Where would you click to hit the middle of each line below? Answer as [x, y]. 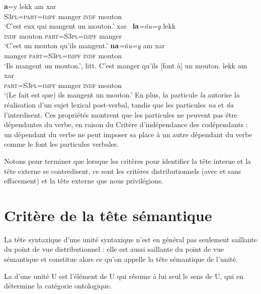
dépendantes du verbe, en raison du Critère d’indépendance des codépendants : [126, 124]
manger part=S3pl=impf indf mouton [63, 55]
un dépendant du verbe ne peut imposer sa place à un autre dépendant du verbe [128, 134]
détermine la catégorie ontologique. [58, 286]
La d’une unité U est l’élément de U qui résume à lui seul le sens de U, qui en [124, 276]
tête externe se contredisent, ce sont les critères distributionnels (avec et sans [122, 171]
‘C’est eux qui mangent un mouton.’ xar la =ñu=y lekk [90, 26]
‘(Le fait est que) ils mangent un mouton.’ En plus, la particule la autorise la [122, 95]
